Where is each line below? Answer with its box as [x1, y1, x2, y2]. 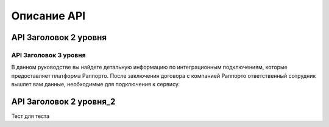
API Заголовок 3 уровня [11, 50, 86, 59]
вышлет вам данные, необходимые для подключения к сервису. [11, 81, 180, 88]
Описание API [11, 9, 86, 22]
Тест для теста [11, 112, 50, 120]
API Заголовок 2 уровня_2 [11, 96, 116, 106]
